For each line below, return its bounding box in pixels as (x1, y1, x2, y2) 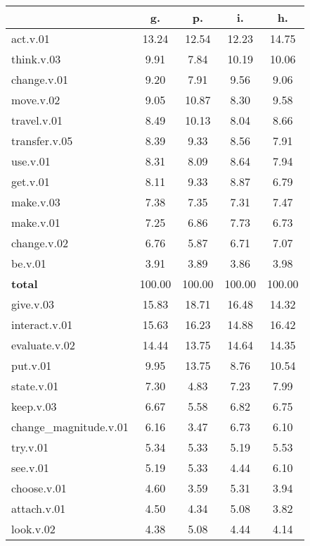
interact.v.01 (11, 316, 73, 333)
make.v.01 (11, 214, 60, 230)
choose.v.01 (11, 480, 67, 496)
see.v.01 (11, 459, 49, 476)
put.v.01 (11, 357, 52, 373)
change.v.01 (11, 71, 68, 87)
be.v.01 (11, 255, 46, 271)
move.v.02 (11, 92, 60, 108)
